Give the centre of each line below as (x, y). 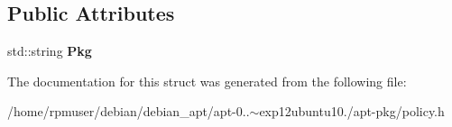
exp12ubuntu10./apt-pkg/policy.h (352, 111)
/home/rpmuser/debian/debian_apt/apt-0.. (129, 111)
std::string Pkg (50, 51)
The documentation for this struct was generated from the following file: (207, 81)
